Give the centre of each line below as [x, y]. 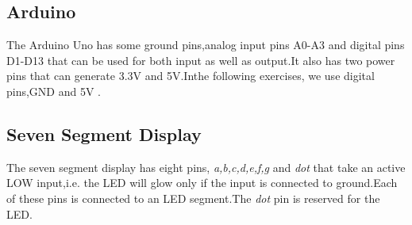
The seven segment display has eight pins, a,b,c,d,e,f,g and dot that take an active [206, 167]
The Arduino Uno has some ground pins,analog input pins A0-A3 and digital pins [206, 45]
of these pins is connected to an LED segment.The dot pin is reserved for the [193, 198]
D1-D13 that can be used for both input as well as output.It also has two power [201, 60]
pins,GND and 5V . [54, 91]
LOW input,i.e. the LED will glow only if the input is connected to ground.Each [202, 183]
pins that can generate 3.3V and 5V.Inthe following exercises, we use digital [191, 76]
